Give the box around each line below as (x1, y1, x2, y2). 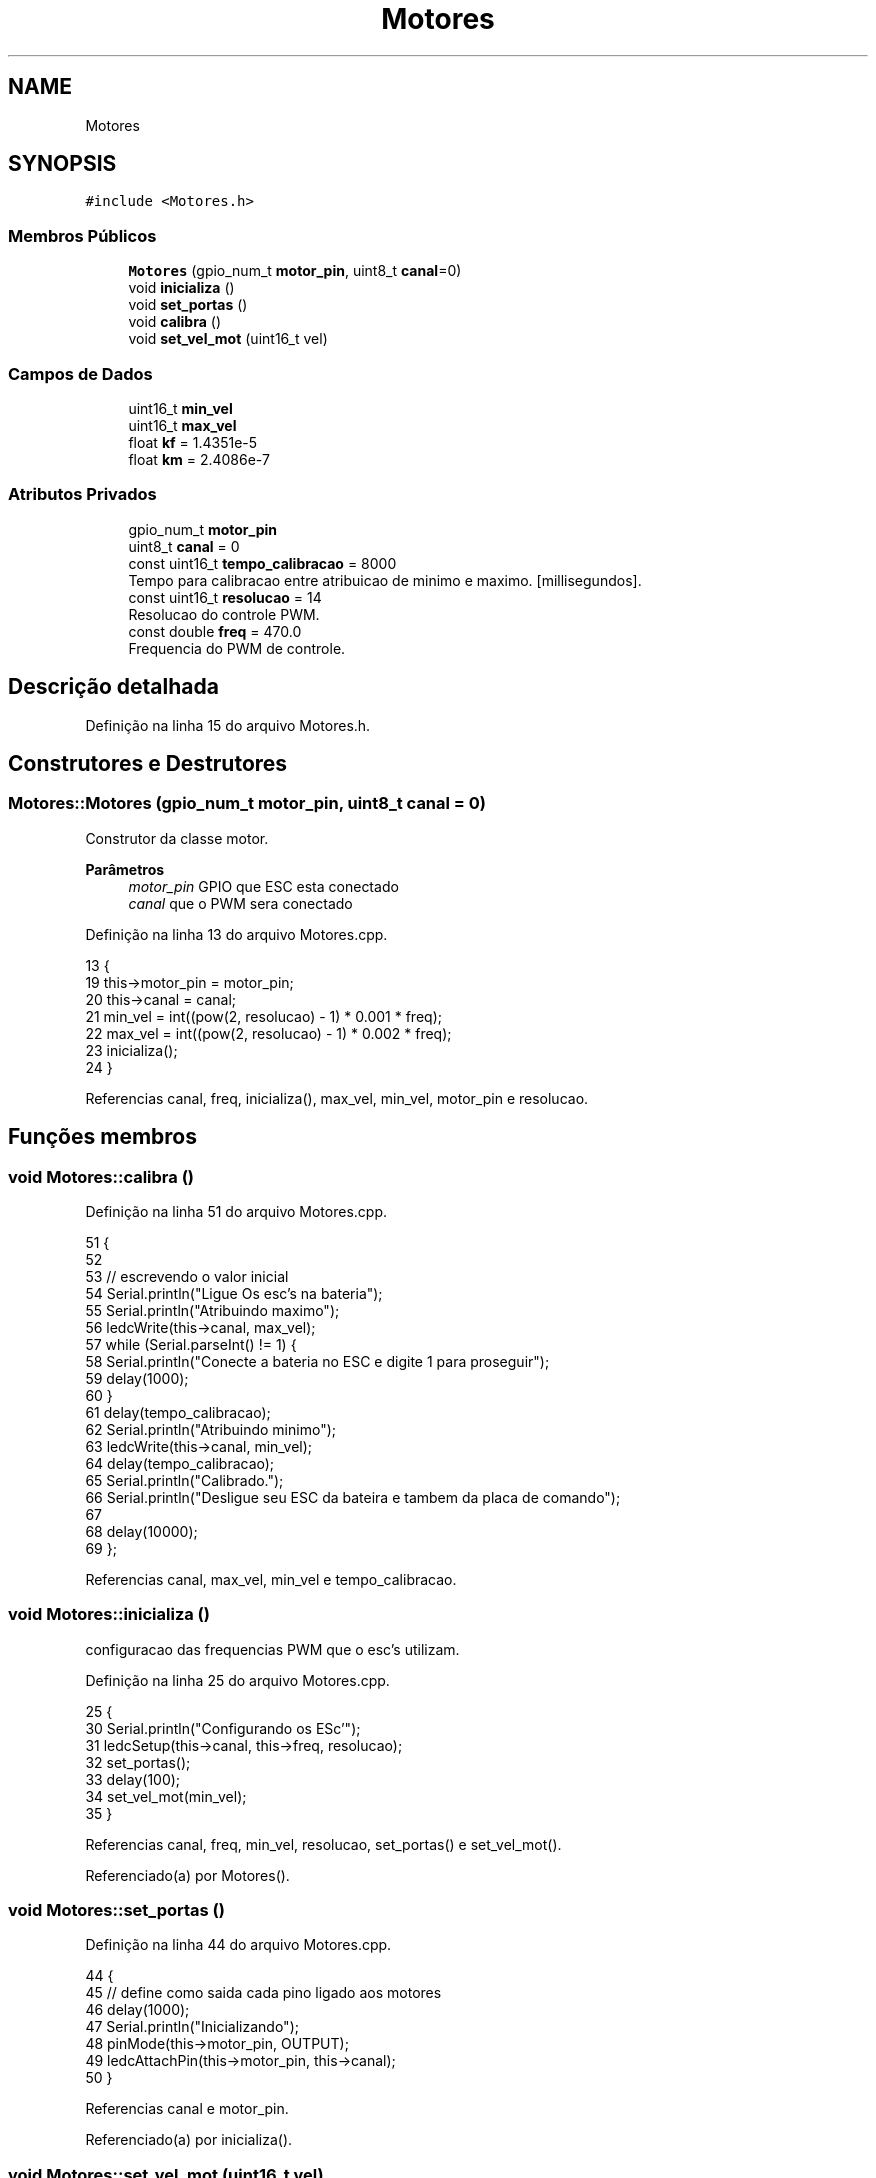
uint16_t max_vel (128, 416, 237, 434)
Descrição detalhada (8, 674, 219, 700)
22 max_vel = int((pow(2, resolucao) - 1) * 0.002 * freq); (85, 1024, 452, 1042)
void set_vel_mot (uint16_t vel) (128, 330, 328, 348)
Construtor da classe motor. (85, 829, 269, 847)
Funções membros (8, 1124, 197, 1150)
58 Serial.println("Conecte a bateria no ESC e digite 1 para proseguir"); (85, 1352, 550, 1370)
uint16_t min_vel (128, 399, 233, 417)
